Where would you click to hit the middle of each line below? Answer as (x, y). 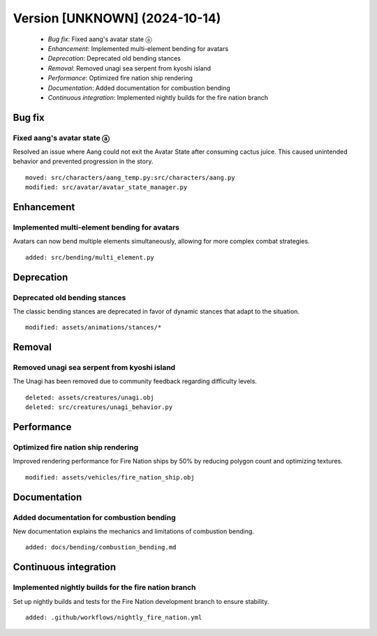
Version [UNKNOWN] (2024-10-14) (117, 18)
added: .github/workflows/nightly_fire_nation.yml (114, 617)
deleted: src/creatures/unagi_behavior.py (99, 407)
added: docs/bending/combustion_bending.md (101, 547)
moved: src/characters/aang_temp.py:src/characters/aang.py (130, 177)
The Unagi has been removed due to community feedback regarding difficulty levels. (135, 381)
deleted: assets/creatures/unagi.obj (90, 397)
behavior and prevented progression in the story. (83, 161)
